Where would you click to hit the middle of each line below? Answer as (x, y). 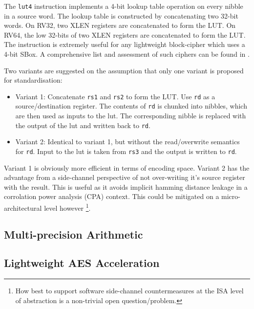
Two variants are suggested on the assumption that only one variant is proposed (124, 70)
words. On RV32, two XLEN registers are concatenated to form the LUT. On (120, 25)
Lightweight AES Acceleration (82, 263)
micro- (231, 196)
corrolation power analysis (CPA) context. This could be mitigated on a (112, 196)
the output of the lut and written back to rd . (83, 125)
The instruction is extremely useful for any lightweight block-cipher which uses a (125, 44)
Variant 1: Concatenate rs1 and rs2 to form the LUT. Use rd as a (115, 96)
